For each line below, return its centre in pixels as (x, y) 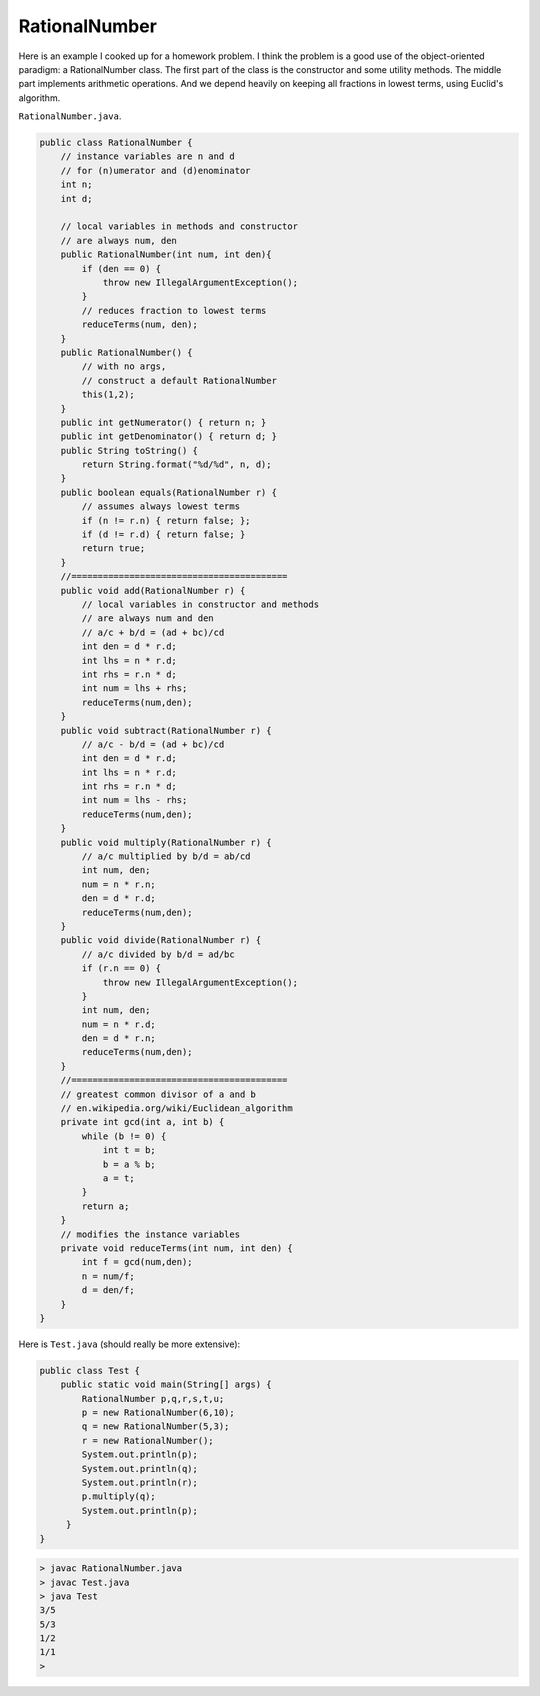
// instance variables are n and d (147, 156)
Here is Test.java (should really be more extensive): (129, 1344)
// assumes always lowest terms (160, 506)
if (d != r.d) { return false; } (163, 534)
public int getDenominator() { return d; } (168, 436)
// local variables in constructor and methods (200, 604)
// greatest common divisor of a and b (158, 1094)
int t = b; (129, 1150)
